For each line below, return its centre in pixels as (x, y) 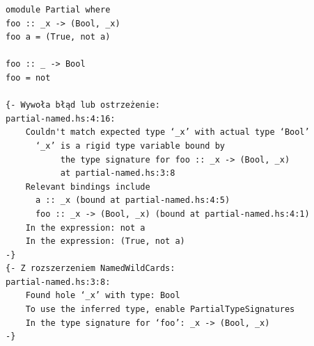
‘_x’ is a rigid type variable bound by (130, 146)
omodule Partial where (58, 10)
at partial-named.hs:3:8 (118, 173)
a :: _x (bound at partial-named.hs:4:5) (133, 200)
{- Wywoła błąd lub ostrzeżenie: (83, 105)
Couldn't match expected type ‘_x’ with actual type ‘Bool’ (167, 132)
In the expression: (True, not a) (105, 241)
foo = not (28, 77)
